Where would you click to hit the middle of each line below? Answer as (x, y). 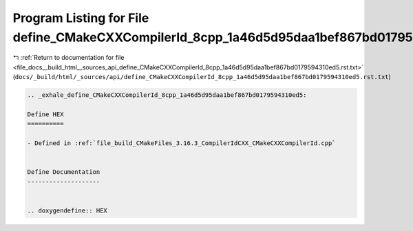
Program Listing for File (81, 18)
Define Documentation (64, 172)
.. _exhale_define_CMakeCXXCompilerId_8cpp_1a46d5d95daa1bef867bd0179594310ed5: (167, 95)
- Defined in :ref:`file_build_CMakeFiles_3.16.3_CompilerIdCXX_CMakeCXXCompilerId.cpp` (182, 143)
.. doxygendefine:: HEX (67, 210)
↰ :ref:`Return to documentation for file (68, 58)
